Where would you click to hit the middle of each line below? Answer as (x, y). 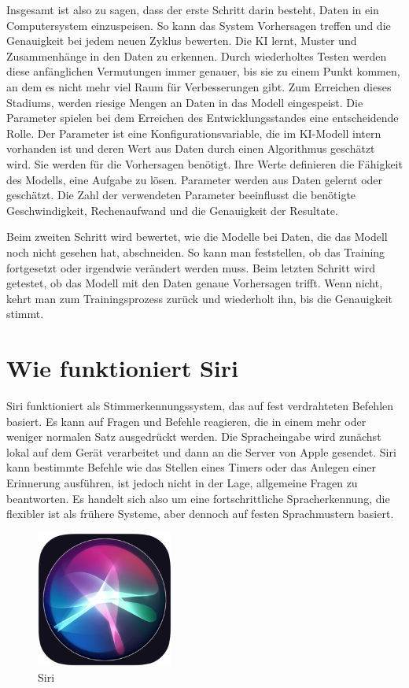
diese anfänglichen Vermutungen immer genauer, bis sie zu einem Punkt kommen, (203, 71)
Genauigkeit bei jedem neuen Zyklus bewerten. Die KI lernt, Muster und (182, 41)
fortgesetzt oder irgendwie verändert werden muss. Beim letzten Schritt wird (191, 267)
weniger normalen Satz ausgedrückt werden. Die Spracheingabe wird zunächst (194, 436)
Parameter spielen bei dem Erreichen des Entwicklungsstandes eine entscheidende (203, 118)
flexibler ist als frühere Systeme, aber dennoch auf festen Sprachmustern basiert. (200, 514)
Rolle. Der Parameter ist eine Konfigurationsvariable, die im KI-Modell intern (194, 133)
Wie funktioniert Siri (122, 368)
